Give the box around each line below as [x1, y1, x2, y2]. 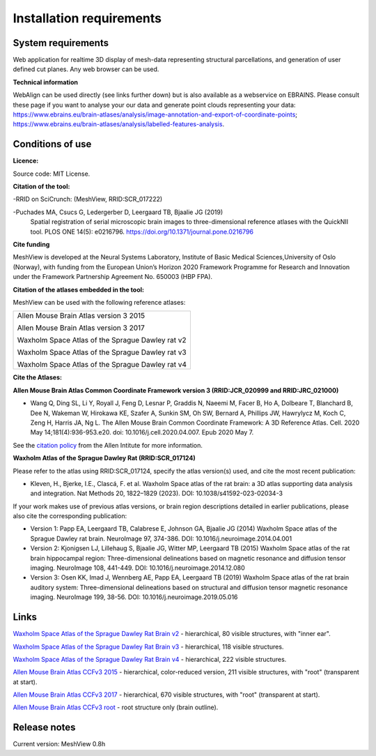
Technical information [13, 77, 78, 86]
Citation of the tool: [13, 182, 70, 191]
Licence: [13, 157, 39, 165]
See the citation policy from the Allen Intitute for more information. [13, 441, 203, 449]
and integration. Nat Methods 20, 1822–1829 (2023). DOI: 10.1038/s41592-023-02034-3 [30, 489, 283, 498]
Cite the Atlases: [13, 373, 63, 381]
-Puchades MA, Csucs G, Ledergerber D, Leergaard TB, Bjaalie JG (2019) [13, 208, 224, 216]
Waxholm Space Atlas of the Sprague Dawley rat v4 [17, 360, 187, 370]
